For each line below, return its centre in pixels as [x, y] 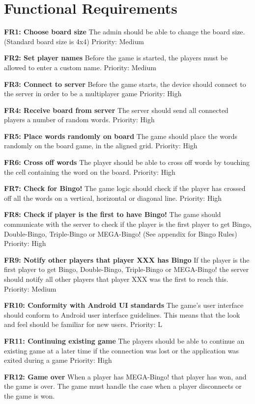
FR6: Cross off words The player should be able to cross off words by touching [127, 162]
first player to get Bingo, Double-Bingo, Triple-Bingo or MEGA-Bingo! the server [127, 269]
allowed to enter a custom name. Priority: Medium [80, 67]
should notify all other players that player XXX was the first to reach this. [116, 279]
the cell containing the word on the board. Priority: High [90, 172]
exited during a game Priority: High [58, 360]
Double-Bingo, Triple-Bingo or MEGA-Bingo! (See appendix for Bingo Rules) [121, 233]
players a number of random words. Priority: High [79, 120]
